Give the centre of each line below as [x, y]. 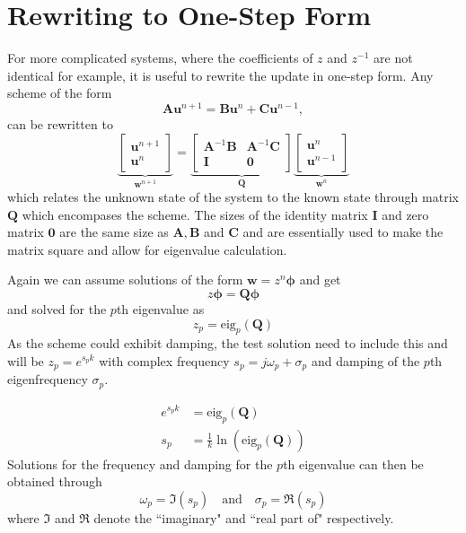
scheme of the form [60, 93]
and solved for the [57, 308]
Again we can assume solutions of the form [125, 280]
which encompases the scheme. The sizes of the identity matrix [195, 214]
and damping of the [365, 360]
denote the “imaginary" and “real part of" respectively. [244, 517]
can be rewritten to [60, 123]
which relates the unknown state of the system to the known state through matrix [233, 197]
